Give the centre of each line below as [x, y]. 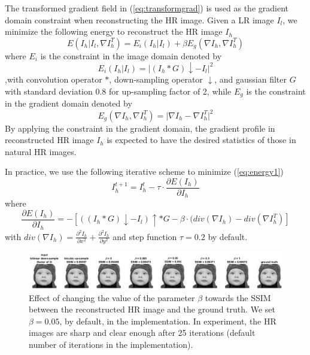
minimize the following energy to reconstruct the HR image [114, 31]
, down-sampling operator [156, 79]
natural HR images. [41, 151]
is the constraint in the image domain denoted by [131, 55]
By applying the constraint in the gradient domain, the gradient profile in [140, 128]
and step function [145, 236]
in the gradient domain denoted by [69, 103]
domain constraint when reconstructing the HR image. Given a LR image [139, 19]
